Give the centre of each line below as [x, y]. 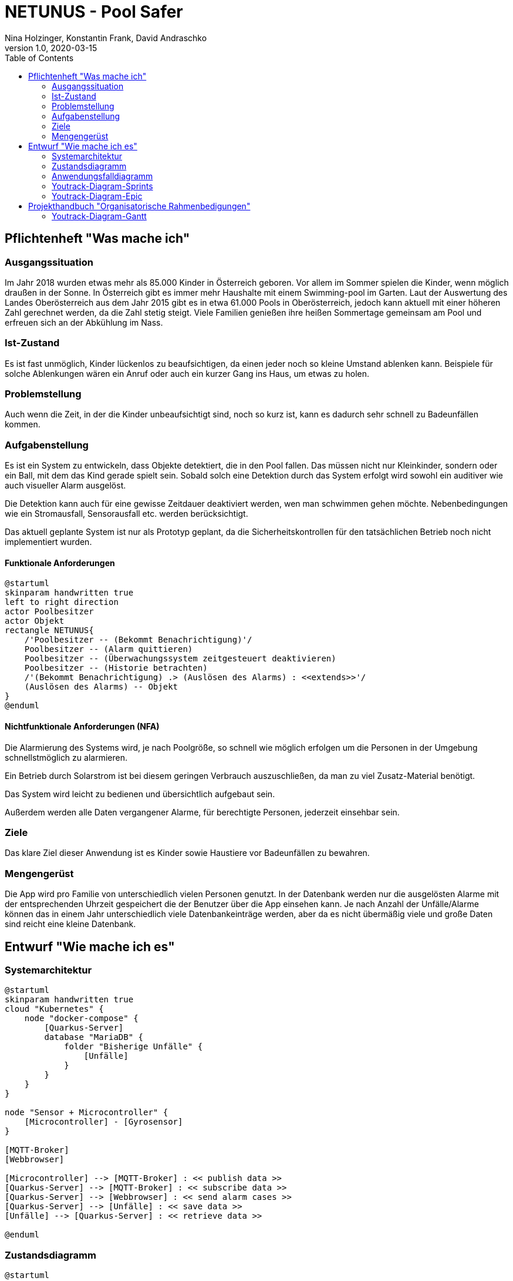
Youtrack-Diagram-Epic [97, 196]
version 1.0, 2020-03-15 [51, 48]
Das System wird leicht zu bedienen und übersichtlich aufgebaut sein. [140, 794]
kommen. [23, 424]
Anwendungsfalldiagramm [102, 176]
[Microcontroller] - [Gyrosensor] [104, 1122]
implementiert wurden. [48, 542]
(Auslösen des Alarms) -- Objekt [101, 687]
